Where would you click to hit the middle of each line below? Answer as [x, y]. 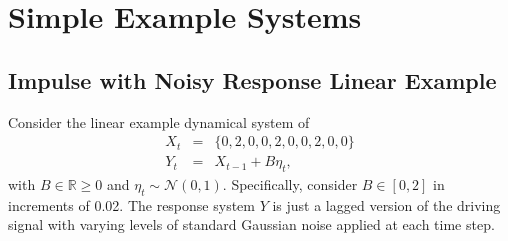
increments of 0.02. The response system [131, 204]
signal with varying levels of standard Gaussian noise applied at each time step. [251, 224]
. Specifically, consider [290, 184]
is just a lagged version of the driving [386, 204]
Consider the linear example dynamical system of [159, 121]
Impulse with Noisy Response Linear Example [252, 79]
